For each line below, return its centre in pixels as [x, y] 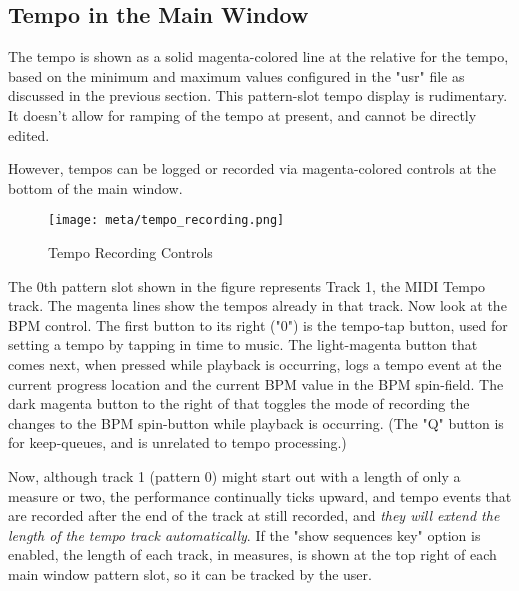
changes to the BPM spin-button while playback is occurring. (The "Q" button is [256, 422]
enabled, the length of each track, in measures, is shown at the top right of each [252, 554]
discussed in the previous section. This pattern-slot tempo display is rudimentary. [258, 95]
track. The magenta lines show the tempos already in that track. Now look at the [257, 305]
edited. [29, 134]
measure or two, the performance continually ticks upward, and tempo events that [260, 495]
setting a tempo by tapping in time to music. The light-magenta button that [243, 344]
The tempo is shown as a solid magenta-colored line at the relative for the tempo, [258, 56]
